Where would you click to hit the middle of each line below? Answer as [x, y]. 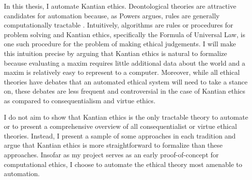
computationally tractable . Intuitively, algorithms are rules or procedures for [119, 25]
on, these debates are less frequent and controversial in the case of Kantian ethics [125, 91]
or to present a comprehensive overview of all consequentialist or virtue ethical [120, 126]
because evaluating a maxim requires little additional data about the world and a [125, 62]
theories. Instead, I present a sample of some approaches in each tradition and [120, 135]
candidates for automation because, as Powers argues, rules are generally [112, 15]
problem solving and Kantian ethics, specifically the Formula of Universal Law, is [125, 34]
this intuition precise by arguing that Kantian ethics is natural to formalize [116, 53]
